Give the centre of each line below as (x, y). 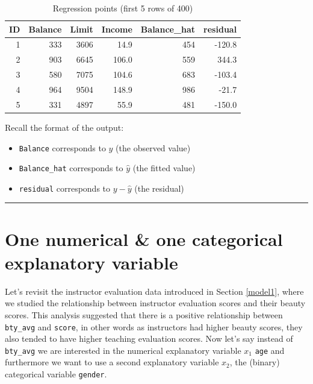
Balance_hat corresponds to (71, 168)
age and (270, 350)
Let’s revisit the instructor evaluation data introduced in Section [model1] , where (154, 291)
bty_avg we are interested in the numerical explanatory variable (123, 350)
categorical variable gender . (56, 374)
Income (117, 29)
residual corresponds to (65, 188)
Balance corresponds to (62, 147)
